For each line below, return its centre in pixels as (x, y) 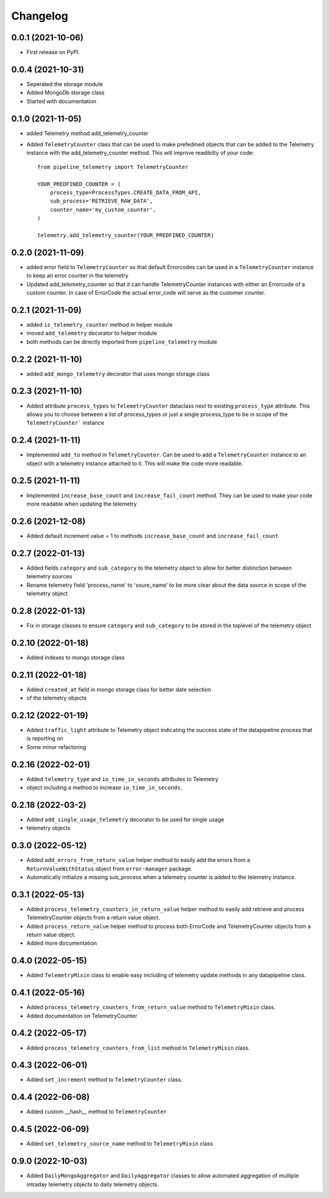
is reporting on (45, 739)
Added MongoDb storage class (65, 93)
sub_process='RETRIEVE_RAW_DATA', (101, 201)
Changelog (40, 16)
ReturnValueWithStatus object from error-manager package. (110, 869)
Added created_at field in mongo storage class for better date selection (119, 689)
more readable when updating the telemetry (82, 504)
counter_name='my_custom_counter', (103, 210)
